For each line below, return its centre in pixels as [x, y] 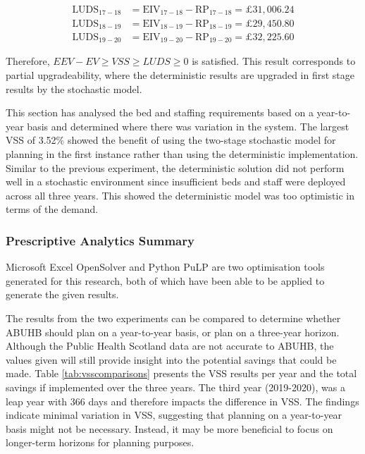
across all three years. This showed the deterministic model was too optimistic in [180, 195]
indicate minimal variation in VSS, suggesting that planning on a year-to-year [174, 415]
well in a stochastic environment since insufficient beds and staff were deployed [176, 182]
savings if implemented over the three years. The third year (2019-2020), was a [175, 387]
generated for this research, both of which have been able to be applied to [165, 280]
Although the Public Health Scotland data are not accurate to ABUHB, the [170, 346]
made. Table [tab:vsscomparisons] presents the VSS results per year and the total [181, 373]
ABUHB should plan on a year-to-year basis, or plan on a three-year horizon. [173, 332]
